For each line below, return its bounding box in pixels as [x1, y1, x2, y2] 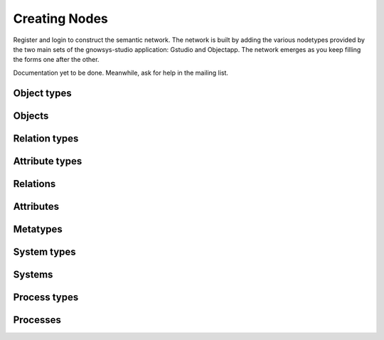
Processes [13, 314, 62, 326]
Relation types [13, 132, 79, 144]
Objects [13, 110, 49, 122]
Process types [13, 291, 79, 303]
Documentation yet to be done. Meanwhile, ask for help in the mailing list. [13, 68, 229, 77]
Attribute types [13, 155, 82, 167]
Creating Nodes [13, 11, 108, 26]
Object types [13, 87, 72, 99]
